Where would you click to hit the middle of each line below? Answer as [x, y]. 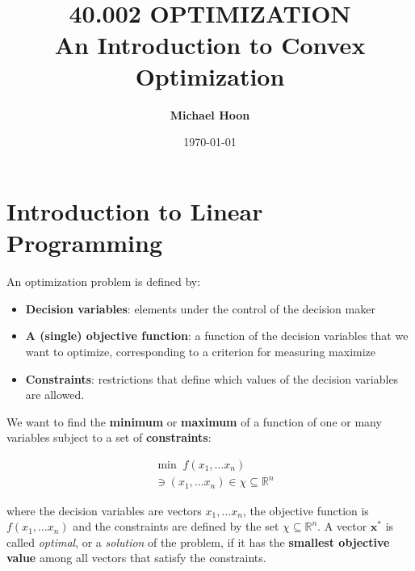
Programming [84, 243]
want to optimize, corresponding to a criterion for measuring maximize [201, 351]
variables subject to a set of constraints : [109, 437]
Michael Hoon [210, 114]
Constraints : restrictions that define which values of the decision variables [212, 378]
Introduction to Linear [135, 211]
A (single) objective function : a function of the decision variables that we [217, 336]
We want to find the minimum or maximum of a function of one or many [194, 421]
